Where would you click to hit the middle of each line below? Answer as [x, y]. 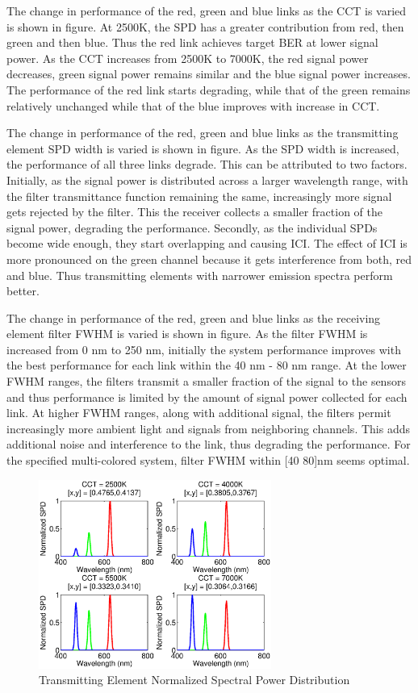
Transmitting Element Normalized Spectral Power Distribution [194, 680]
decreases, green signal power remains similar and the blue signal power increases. [209, 74]
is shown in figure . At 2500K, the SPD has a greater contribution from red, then [205, 26]
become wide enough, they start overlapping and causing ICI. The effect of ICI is [207, 243]
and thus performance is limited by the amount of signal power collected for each [207, 397]
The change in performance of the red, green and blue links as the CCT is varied [207, 10]
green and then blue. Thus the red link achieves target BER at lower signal [192, 42]
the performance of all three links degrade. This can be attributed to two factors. [207, 164]
